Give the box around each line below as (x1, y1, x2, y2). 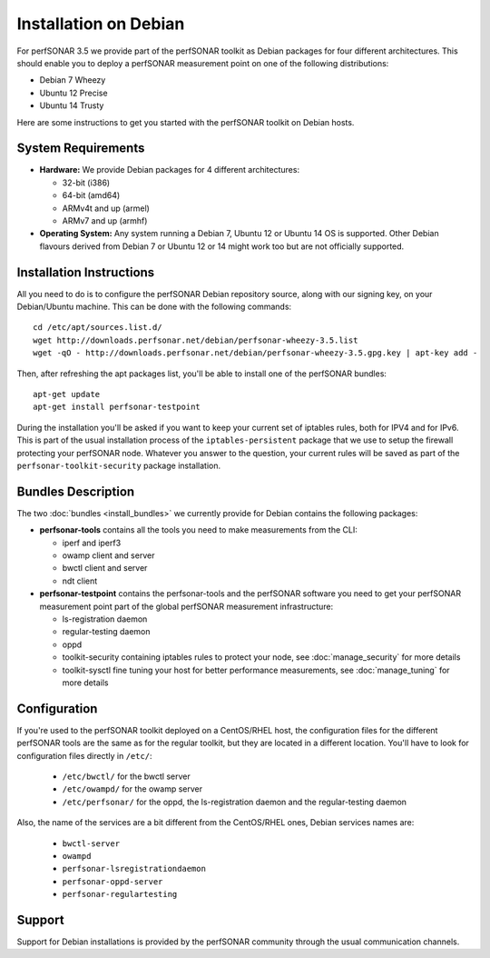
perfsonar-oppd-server (62, 876, 163, 886)
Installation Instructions (16, 264, 155, 280)
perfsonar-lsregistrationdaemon (62, 863, 206, 874)
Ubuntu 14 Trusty (39, 100, 104, 111)
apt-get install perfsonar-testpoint (33, 402, 201, 413)
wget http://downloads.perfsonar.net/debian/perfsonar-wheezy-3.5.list (33, 334, 358, 345)
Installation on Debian (16, 14, 185, 34)
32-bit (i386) (62, 177, 111, 188)
